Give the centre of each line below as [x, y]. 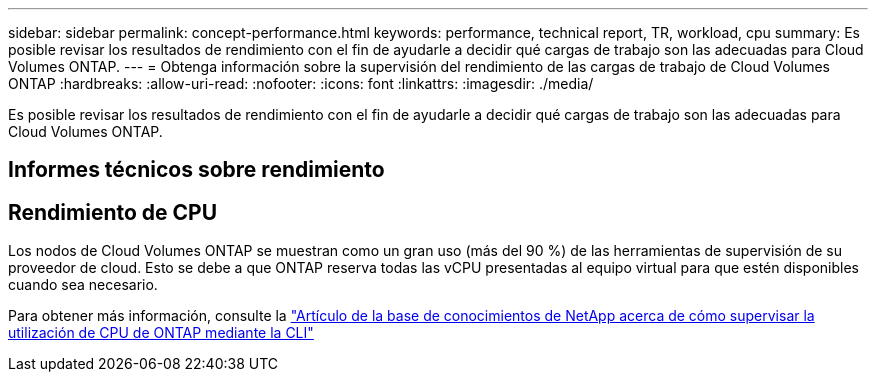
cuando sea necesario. [83, 285]
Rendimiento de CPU [113, 212]
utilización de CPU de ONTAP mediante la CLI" [161, 333]
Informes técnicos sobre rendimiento [196, 170]
